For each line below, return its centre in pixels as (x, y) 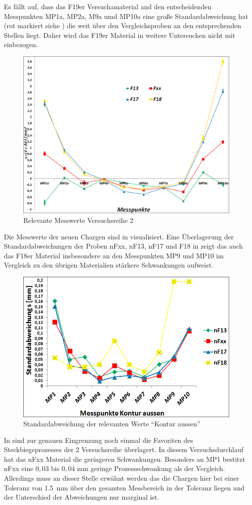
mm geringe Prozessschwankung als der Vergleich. (151, 468)
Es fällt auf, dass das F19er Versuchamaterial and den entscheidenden (108, 6)
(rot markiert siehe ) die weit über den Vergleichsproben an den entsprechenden (123, 25)
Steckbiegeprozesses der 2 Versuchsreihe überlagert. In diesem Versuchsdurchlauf (124, 449)
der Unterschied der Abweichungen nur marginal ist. (82, 497)
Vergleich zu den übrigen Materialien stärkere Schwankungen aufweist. (109, 265)
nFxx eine (19, 468)
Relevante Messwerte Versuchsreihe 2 (78, 220)
